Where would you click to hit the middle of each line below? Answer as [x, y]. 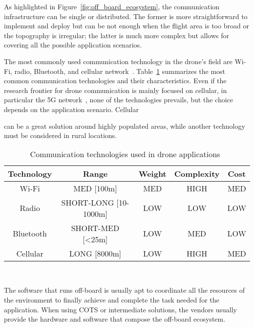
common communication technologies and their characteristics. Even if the [115, 81]
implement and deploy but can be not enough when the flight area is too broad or [127, 26]
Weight [152, 173]
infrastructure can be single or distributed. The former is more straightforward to [126, 16]
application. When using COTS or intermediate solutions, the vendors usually [120, 309]
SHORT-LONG [88, 202]
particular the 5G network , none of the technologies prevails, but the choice [119, 100]
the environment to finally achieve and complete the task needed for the [112, 299]
